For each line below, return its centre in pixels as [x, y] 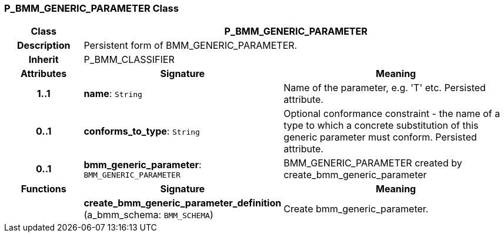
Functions [44, 189]
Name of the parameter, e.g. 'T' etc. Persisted [385, 88]
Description [44, 46]
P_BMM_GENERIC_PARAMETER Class [91, 8]
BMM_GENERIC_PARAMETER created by [373, 163]
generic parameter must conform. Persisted [380, 137]
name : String [113, 94]
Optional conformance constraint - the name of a [392, 114]
